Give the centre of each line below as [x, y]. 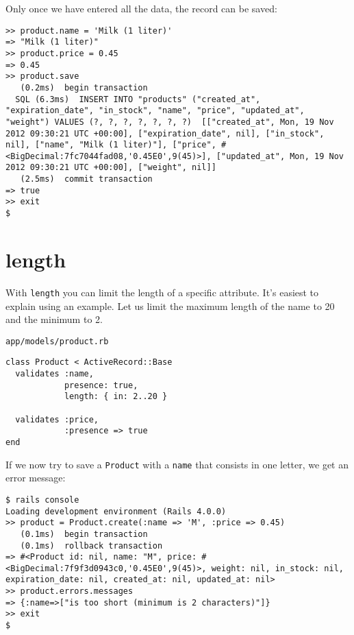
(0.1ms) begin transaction [84, 534]
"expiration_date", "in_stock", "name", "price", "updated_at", [155, 111]
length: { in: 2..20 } [116, 397]
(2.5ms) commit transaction [86, 179]
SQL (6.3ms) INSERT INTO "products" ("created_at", [138, 99]
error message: [36, 478]
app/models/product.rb [57, 341]
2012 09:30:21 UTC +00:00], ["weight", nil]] [111, 168]
